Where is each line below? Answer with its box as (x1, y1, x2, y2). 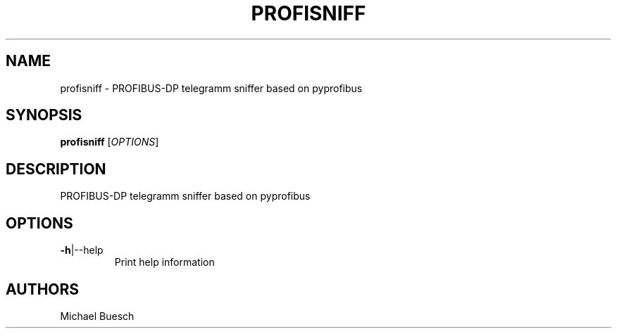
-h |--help (60, 244, 104, 257)
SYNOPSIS (6, 106, 82, 124)
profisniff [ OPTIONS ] (60, 136, 159, 148)
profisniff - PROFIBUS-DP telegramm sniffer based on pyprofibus (60, 82, 363, 94)
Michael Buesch (60, 309, 135, 322)
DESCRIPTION (6, 160, 106, 178)
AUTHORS (6, 280, 80, 298)
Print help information (114, 256, 215, 269)
